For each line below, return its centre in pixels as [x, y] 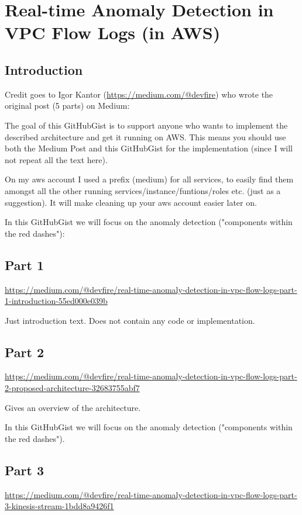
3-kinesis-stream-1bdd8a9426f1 [59, 506]
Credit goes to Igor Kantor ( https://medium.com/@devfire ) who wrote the [139, 94]
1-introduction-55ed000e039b [56, 301]
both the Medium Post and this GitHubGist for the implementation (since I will [149, 148]
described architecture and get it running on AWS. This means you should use [145, 136]
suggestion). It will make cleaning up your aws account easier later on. [131, 202]
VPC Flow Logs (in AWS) [113, 32]
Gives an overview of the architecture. [73, 407]
